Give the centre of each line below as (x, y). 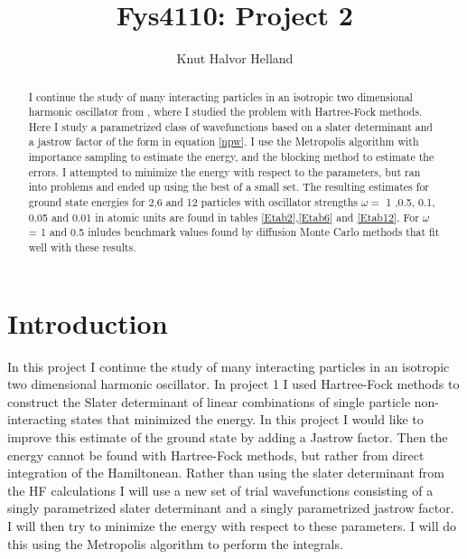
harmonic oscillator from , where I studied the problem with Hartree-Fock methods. (225, 112)
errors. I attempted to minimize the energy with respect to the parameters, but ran (224, 171)
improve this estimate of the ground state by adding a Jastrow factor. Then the (228, 437)
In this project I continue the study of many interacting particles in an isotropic (229, 366)
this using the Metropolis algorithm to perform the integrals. (175, 543)
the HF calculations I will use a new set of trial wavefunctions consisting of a (220, 490)
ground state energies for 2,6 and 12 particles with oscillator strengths (193, 202)
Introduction (88, 322)
